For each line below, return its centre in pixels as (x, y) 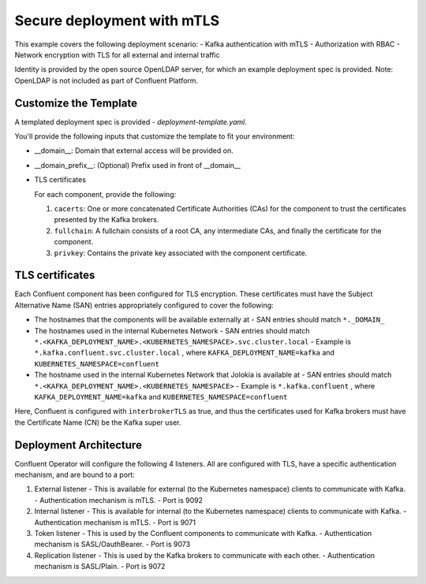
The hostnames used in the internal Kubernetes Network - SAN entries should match (172, 330)
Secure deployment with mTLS (117, 20)
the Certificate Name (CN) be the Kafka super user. (98, 422)
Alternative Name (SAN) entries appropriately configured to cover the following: (144, 305)
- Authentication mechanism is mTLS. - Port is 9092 (118, 500)
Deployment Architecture (78, 445)
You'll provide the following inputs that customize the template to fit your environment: (155, 136)
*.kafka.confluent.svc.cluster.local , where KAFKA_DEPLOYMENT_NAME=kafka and (185, 353)
